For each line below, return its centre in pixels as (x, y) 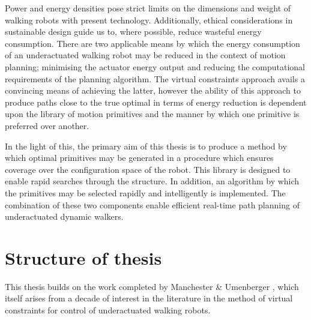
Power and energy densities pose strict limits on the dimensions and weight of (148, 8)
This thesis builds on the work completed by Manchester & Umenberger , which (152, 286)
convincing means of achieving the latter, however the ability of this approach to (153, 90)
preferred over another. (47, 125)
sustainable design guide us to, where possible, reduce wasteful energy (133, 32)
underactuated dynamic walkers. (64, 216)
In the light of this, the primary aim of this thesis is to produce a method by (146, 146)
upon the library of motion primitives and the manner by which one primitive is (152, 114)
